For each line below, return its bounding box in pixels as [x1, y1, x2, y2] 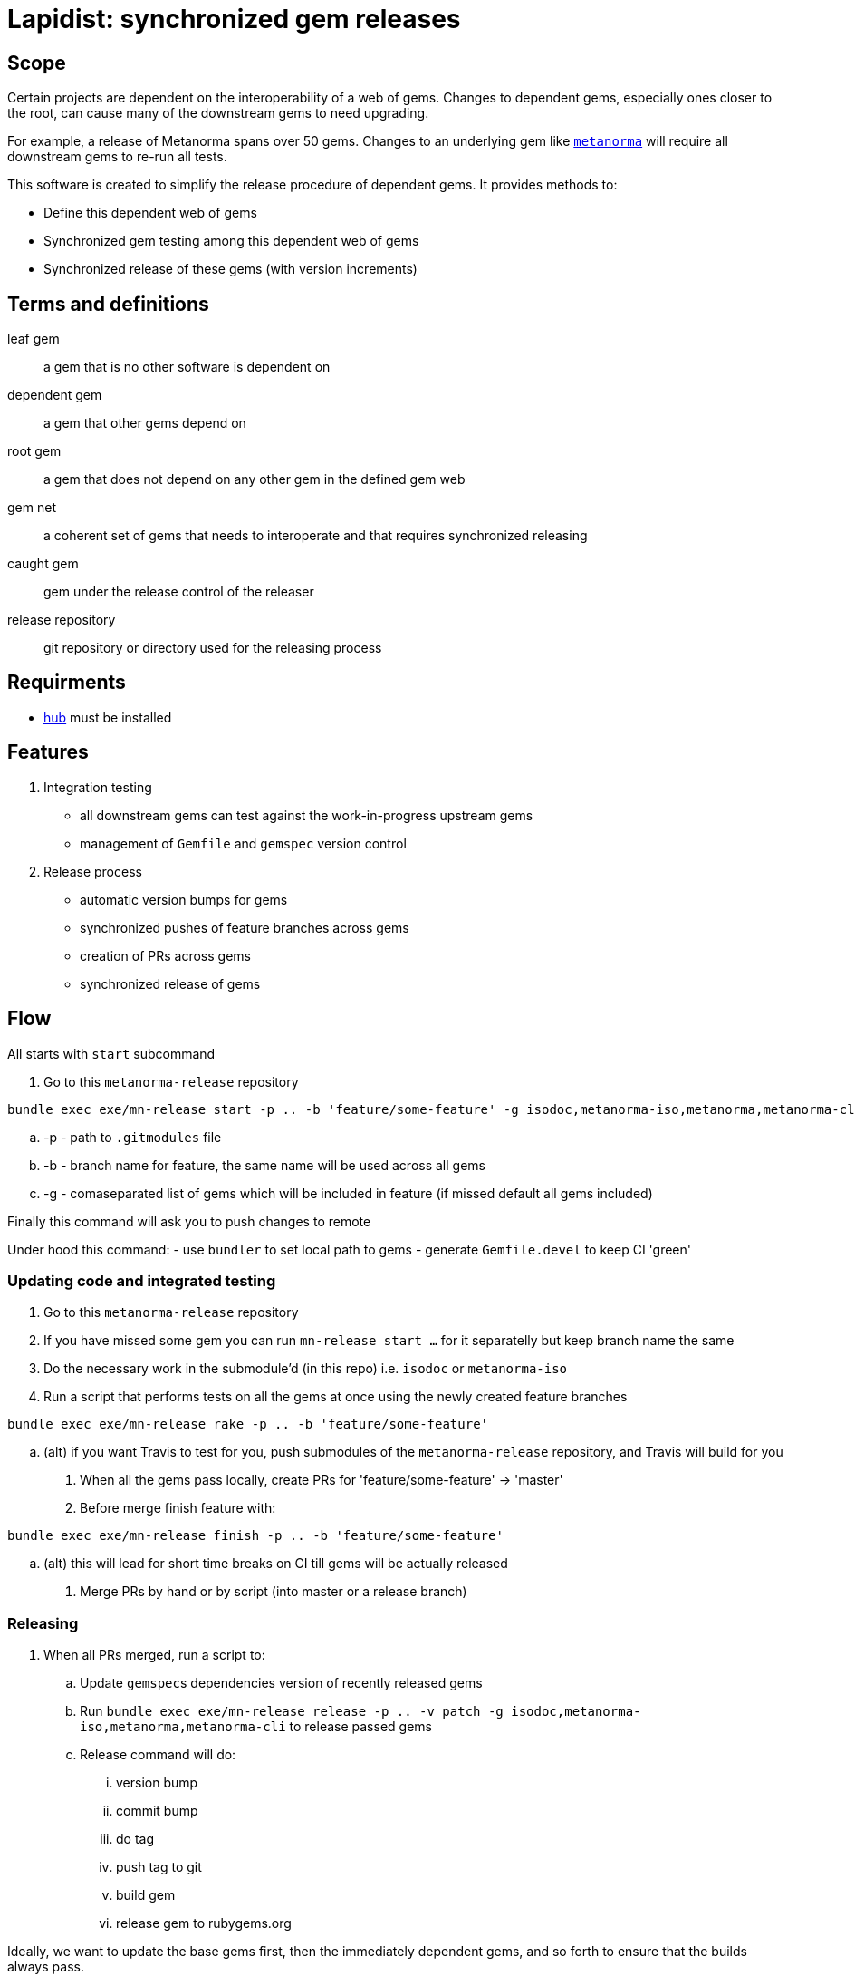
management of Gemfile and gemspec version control [80, 835, 407, 851]
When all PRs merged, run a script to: [43, 1647, 265, 1663]
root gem [7, 443, 62, 460]
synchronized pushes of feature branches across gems [80, 919, 409, 935]
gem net [7, 499, 56, 516]
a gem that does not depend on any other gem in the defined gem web [43, 471, 466, 488]
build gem [116, 1887, 176, 1903]
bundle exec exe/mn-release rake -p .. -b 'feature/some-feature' [7, 1417, 489, 1432]
